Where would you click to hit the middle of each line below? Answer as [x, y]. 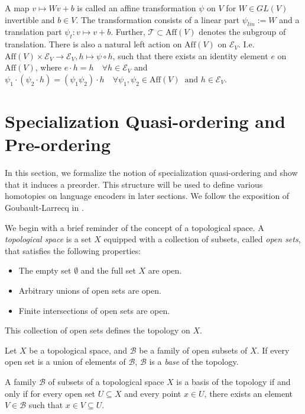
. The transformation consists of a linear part [158, 19]
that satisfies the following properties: [73, 250]
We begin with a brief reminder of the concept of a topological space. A [134, 227]
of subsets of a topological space [106, 381]
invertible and [30, 19]
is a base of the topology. [194, 362]
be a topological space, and [78, 350]
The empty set [45, 270]
